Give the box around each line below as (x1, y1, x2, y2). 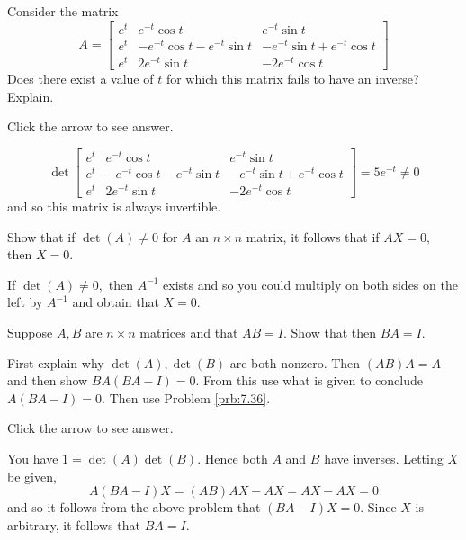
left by (7, 292, 43, 311)
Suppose (7, 323, 53, 342)
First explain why (7, 353, 104, 372)
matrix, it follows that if (246, 227, 380, 246)
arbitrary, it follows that (7, 515, 141, 534)
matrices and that (139, 323, 238, 342)
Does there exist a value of (7, 68, 154, 87)
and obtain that (72, 292, 159, 311)
